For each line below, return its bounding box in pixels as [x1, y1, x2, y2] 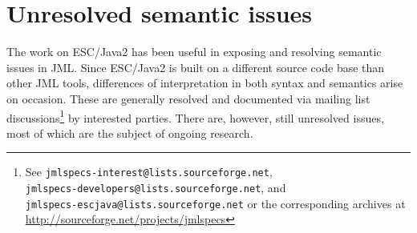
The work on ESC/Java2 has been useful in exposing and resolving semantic [6, 43, 382, 60]
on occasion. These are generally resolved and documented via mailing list [6, 90, 370, 106]
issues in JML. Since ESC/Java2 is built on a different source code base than [6, 58, 385, 75]
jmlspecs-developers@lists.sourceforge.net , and [25, 179, 286, 195]
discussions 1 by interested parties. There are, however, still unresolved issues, [6, 106, 384, 126]
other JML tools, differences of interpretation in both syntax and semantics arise [6, 74, 403, 91]
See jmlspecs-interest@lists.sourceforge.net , [25, 163, 273, 180]
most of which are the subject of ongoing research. [6, 124, 253, 141]
